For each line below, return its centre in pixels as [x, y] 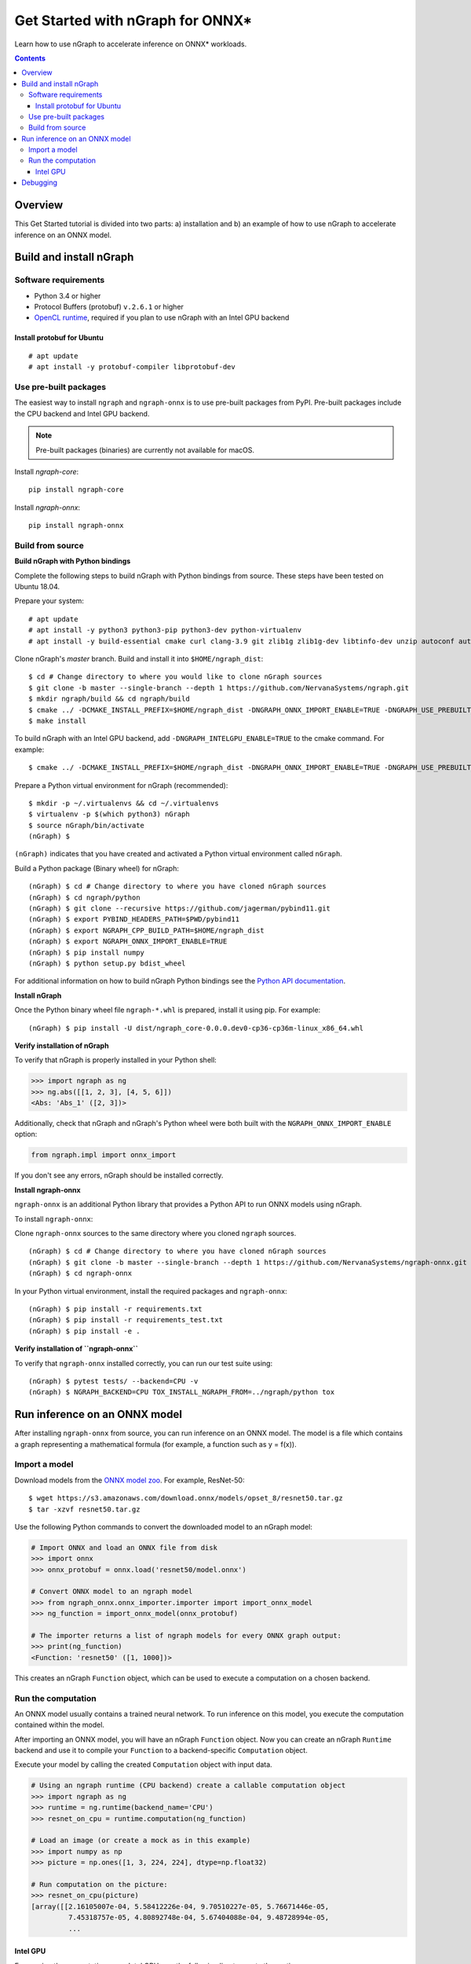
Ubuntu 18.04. [37, 587]
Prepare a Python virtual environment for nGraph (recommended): [121, 785]
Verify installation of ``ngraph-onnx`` [77, 1349]
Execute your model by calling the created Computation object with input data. [143, 1764]
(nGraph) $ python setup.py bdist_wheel [107, 963]
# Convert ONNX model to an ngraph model [112, 1592]
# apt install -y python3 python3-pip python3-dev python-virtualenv [165, 630]
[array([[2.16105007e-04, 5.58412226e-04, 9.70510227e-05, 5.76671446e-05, [180, 1906]
